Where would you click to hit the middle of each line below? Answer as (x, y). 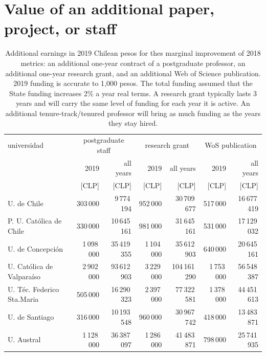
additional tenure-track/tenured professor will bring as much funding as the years (133, 113)
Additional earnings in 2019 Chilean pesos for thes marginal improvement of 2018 (133, 53)
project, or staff (60, 28)
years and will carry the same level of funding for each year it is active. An (133, 103)
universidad (26, 145)
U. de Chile (26, 203)
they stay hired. (133, 123)
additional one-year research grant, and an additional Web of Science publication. (133, 73)
